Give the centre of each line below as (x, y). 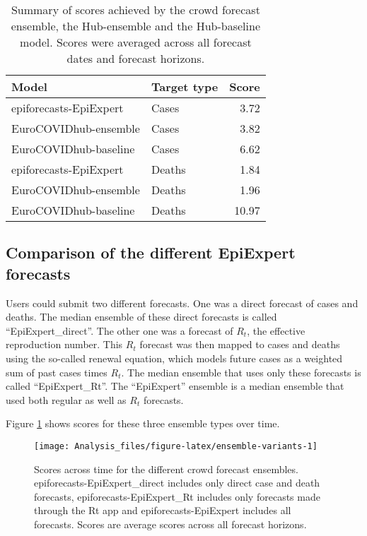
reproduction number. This (64, 344)
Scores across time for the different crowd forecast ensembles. (166, 469)
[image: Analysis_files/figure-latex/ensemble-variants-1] (176, 446)
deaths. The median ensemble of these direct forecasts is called (141, 317)
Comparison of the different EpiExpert (151, 252)
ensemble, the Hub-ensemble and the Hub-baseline (136, 26)
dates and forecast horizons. (136, 58)
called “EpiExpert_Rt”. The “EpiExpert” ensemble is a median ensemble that (175, 386)
